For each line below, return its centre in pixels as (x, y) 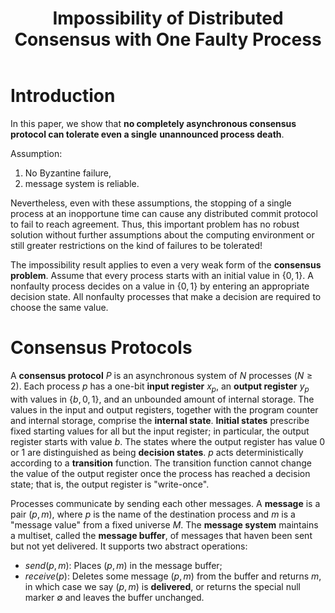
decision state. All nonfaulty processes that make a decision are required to (166, 296)
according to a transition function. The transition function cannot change (161, 463)
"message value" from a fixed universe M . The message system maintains (164, 524)
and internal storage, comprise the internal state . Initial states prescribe (160, 420)
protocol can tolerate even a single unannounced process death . (147, 134)
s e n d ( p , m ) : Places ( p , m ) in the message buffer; (123, 565)
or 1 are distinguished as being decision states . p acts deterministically (157, 452)
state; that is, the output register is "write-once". (110, 484)
